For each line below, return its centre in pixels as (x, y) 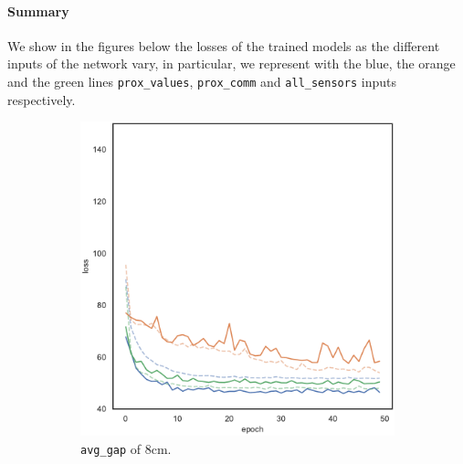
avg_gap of (111, 448)
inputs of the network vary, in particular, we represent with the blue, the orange (231, 63)
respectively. (42, 99)
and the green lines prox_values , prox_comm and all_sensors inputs (202, 81)
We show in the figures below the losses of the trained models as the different (224, 45)
